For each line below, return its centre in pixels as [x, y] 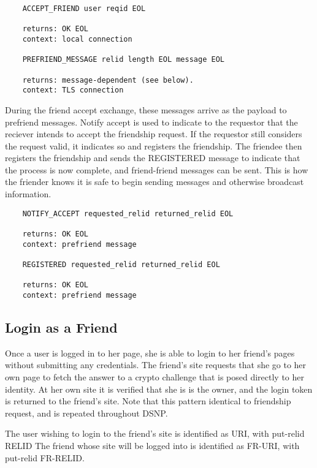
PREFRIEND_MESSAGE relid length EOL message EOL [123, 60]
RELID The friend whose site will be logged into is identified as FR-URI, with [152, 445]
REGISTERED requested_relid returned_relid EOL [121, 264]
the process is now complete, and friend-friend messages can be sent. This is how [157, 169]
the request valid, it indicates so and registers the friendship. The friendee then [154, 145]
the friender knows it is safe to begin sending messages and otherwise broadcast [155, 182]
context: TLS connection [73, 90]
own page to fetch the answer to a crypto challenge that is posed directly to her [155, 376]
